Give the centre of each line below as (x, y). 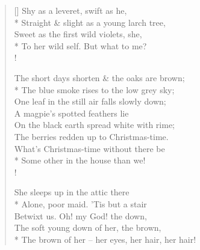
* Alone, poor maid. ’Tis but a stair (80, 203)
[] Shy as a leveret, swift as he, (70, 10)
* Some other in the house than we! (80, 160)
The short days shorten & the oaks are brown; (99, 77)
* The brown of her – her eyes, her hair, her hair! (105, 239)
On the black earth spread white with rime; (94, 125)
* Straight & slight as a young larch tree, (90, 22)
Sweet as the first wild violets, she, (78, 34)
